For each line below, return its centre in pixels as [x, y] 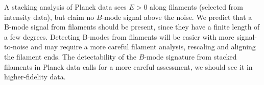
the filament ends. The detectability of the [70, 56]
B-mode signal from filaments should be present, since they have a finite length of [132, 27]
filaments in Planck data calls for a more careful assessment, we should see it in [128, 66]
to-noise [16, 47]
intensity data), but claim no [49, 17]
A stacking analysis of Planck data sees [65, 7]
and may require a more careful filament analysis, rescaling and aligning [143, 47]
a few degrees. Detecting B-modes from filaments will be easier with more [119, 36]
